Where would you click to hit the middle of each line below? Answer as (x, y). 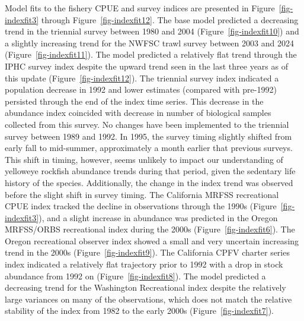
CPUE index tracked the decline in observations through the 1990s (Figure (141, 206)
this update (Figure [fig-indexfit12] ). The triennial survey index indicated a (142, 78)
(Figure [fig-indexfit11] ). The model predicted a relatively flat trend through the (151, 54)
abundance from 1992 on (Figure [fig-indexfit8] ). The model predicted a (135, 276)
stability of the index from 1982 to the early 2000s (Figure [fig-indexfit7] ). (139, 311)
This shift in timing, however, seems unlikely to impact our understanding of (144, 159)
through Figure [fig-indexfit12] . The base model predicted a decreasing (170, 19)
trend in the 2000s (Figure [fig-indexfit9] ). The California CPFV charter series (147, 252)
